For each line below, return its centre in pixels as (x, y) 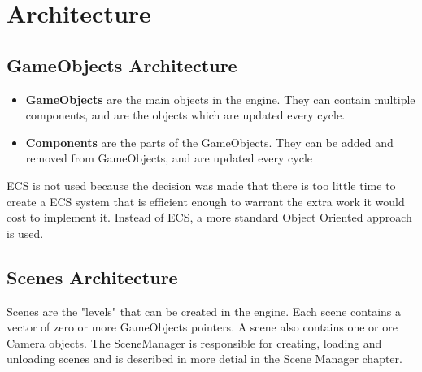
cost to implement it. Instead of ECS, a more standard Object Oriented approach (209, 217)
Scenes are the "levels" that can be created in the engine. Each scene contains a (204, 311)
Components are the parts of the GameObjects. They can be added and (209, 142)
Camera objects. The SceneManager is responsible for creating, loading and (194, 342)
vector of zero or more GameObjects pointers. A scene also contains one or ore (202, 327)
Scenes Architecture (92, 277)
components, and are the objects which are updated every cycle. (185, 115)
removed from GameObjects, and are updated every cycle (169, 158)
